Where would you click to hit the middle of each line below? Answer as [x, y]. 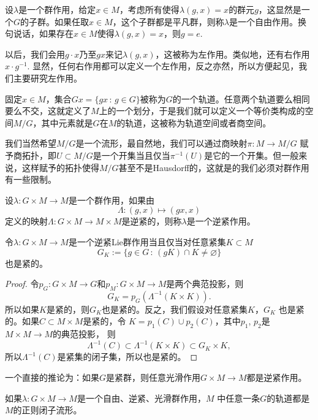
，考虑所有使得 [149, 9]
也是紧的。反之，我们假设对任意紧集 [175, 309]
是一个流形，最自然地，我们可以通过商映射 [161, 143]
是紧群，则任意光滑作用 [153, 377]
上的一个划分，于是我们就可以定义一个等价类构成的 [202, 111]
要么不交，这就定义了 [48, 111]
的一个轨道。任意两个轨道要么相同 [241, 98]
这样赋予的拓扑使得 [60, 167]
